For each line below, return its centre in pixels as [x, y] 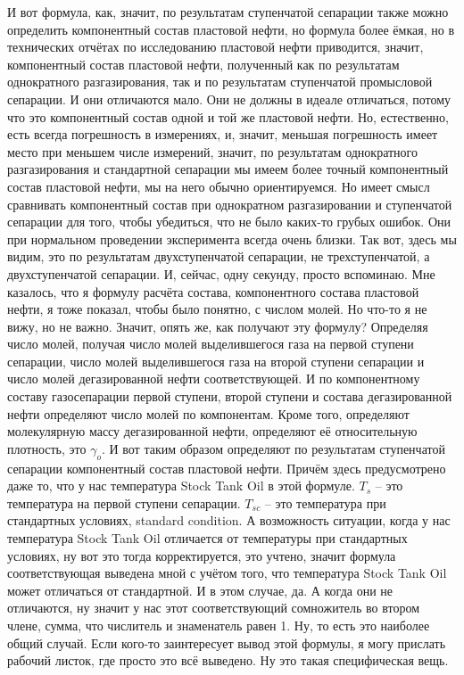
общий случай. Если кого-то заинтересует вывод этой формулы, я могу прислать [227, 642]
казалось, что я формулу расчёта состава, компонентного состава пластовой [213, 291]
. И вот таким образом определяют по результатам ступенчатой [273, 448]
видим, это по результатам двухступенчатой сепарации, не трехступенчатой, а [219, 256]
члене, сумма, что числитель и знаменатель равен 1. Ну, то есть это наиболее [219, 625]
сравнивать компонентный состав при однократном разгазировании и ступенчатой [230, 204]
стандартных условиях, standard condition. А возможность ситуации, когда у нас [229, 520]
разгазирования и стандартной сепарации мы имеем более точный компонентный [228, 169]
